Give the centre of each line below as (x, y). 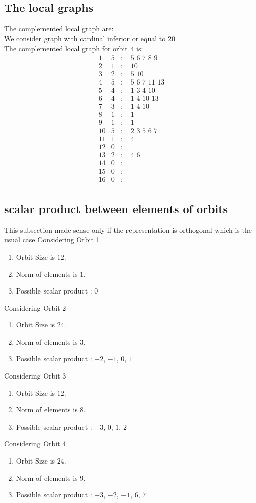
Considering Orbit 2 (35, 307)
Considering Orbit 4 (35, 444)
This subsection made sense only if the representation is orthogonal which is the (128, 229)
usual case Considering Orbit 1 (52, 240)
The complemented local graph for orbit (66, 48)
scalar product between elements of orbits (116, 208)
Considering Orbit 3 (35, 376)
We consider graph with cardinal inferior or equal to (85, 38)
